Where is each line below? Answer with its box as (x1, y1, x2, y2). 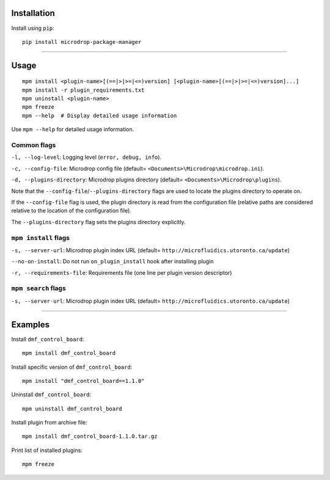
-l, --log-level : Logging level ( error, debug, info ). (11, 153, 162, 161)
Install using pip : (11, 24, 54, 32)
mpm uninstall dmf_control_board (22, 405, 122, 412)
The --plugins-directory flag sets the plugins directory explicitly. (11, 218, 186, 225)
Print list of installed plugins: (11, 446, 82, 454)
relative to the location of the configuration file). (11, 207, 131, 214)
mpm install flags (11, 233, 70, 242)
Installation (11, 8, 55, 18)
